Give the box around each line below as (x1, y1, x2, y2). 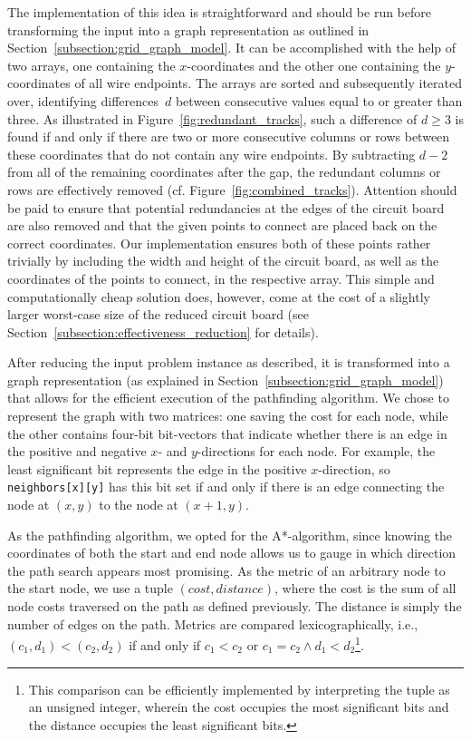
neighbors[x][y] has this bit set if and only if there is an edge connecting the (7, 477, 445, 496)
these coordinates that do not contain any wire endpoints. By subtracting (7, 144, 416, 163)
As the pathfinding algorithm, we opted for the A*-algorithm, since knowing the (7, 525, 453, 544)
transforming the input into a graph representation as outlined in (7, 20, 370, 39)
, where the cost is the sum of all (274, 579, 457, 598)
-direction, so (318, 459, 390, 478)
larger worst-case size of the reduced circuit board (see (7, 305, 309, 324)
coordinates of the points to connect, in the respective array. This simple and (7, 268, 435, 287)
